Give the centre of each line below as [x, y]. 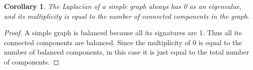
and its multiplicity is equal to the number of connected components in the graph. [127, 16]
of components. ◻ [32, 61]
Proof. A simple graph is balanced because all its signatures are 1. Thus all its [123, 33]
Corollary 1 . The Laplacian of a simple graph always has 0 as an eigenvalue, [123, 6]
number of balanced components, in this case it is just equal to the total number [127, 52]
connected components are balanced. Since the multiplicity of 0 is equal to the [123, 42]
